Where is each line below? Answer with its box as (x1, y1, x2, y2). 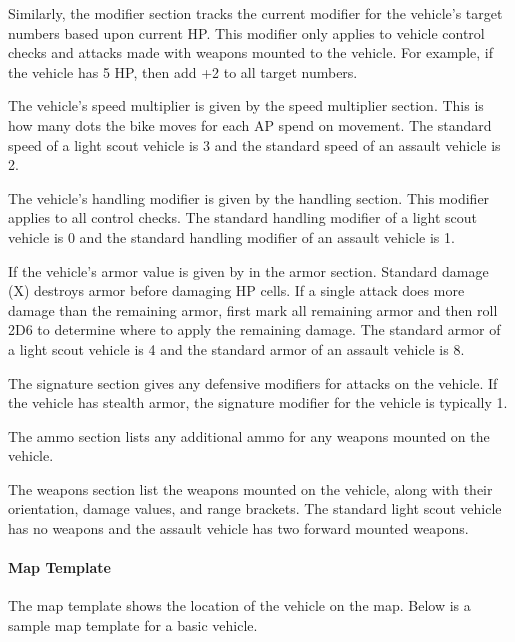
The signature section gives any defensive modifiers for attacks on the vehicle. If (8, 372, 498, 393)
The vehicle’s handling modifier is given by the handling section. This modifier (8, 187, 490, 208)
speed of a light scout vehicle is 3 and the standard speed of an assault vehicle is (8, 134, 501, 155)
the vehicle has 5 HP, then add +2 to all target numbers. (8, 61, 358, 82)
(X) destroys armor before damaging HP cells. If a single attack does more (8, 280, 465, 301)
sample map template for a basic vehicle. (8, 615, 258, 636)
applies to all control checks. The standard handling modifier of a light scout (8, 207, 478, 228)
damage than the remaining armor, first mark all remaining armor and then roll (8, 299, 498, 320)
